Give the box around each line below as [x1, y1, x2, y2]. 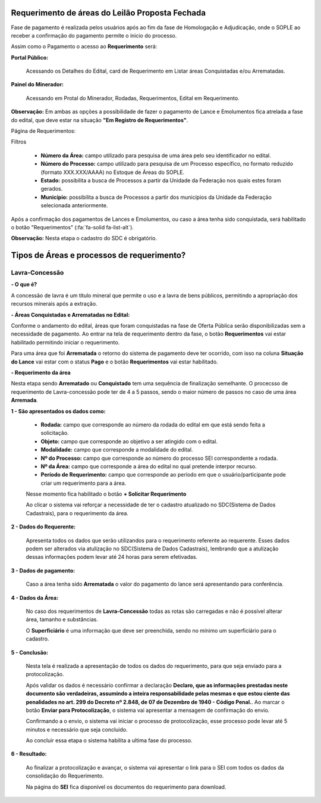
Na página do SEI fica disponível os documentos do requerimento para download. [26, 783, 226, 790]
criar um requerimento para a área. [40, 480, 127, 487]
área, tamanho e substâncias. [26, 616, 98, 623]
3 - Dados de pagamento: [11, 567, 75, 574]
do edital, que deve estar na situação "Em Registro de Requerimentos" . [11, 116, 188, 123]
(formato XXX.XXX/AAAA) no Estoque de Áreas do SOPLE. [40, 169, 184, 176]
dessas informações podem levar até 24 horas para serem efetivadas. [26, 553, 198, 561]
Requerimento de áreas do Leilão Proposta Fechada [11, 8, 206, 18]
